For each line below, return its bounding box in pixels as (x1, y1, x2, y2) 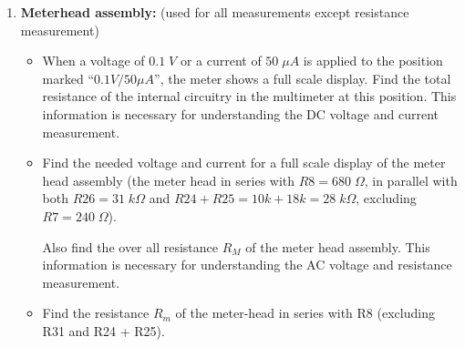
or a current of (180, 51, 262, 70)
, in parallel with (364, 170, 458, 189)
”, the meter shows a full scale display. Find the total (154, 68, 451, 87)
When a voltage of (42, 51, 145, 70)
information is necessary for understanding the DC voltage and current (42, 104, 439, 123)
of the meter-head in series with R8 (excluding (175, 303, 435, 322)
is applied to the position (303, 51, 443, 70)
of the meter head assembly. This (245, 237, 430, 256)
